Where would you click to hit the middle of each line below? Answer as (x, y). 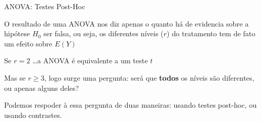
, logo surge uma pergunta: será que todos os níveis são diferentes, (149, 77)
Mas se (15, 77)
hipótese (17, 33)
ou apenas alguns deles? (42, 88)
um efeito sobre (28, 43)
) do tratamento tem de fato (211, 33)
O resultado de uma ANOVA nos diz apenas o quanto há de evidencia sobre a (126, 23)
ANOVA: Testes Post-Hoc (45, 6)
